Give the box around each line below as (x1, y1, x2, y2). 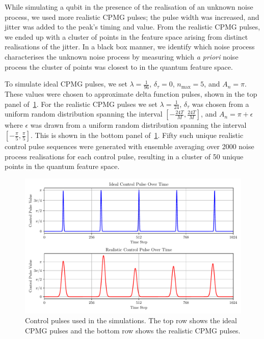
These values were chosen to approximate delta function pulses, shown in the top (5, 88, 257, 99)
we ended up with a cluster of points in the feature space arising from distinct (5, 31, 248, 42)
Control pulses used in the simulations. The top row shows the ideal (25, 315, 237, 326)
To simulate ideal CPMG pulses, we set (5, 78, 127, 89)
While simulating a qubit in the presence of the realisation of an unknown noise (5, 2, 253, 12)
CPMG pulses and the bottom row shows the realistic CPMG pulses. (25, 325, 241, 335)
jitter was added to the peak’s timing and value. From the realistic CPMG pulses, (5, 21, 260, 32)
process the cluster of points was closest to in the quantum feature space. (5, 61, 233, 72)
